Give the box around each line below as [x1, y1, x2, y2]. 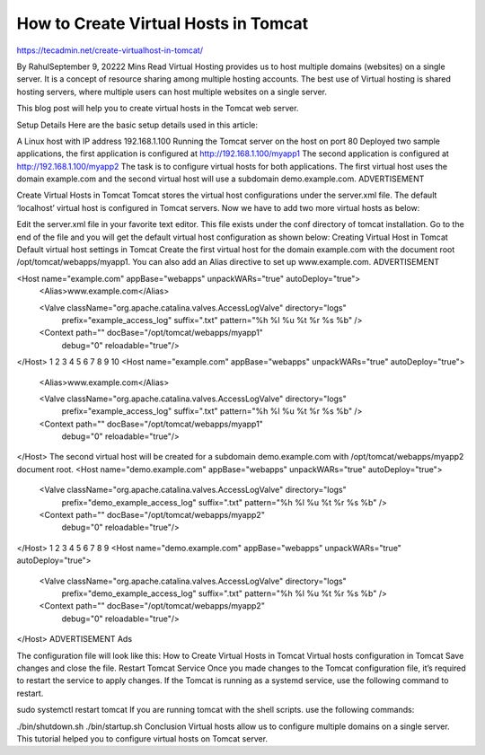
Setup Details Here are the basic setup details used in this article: [16, 119, 259, 130]
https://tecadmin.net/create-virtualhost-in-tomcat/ [16, 45, 204, 56]
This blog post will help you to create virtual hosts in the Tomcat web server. [16, 103, 299, 114]
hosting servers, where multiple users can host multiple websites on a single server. [16, 86, 328, 97]
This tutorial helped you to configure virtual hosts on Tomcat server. [16, 733, 269, 744]
